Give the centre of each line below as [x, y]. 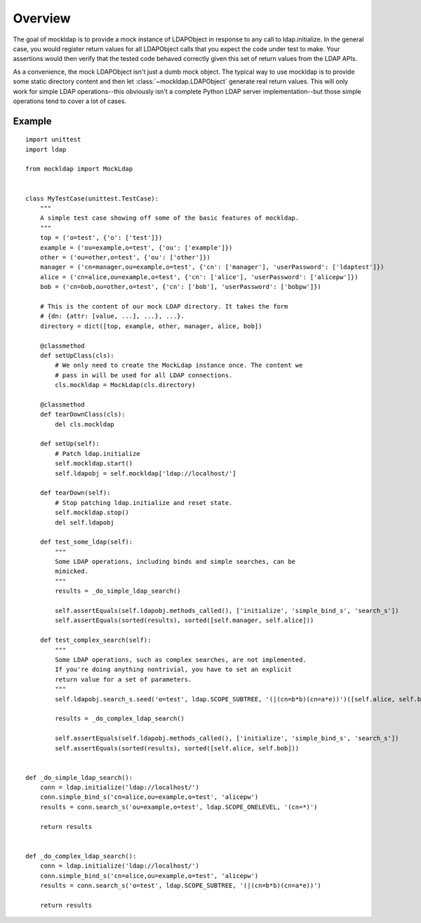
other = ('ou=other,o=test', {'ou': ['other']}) [125, 257]
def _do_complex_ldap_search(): [81, 856]
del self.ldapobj [85, 522]
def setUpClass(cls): [77, 355]
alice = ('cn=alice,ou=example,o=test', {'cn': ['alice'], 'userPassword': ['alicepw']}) [199, 277]
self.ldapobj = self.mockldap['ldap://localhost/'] [146, 473]
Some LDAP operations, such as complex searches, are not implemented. [181, 660]
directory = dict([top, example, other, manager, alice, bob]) [151, 326]
